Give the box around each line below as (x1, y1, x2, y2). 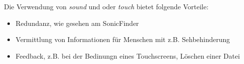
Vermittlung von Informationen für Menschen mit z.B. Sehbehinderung (15, 34, 230, 44)
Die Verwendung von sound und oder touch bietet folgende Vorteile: (4, 1, 209, 11)
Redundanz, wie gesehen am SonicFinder (15, 18, 139, 28)
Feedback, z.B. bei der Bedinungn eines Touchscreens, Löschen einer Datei (15, 50, 240, 61)
